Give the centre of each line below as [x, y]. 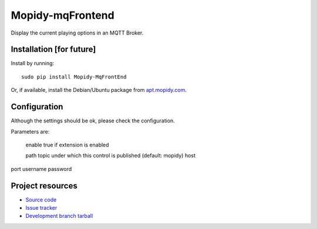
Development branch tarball [59, 216]
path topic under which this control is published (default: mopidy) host [111, 156]
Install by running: [33, 63]
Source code [41, 200]
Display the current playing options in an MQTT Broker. [77, 33]
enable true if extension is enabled [67, 145]
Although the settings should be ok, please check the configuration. [93, 121]
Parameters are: [30, 131]
